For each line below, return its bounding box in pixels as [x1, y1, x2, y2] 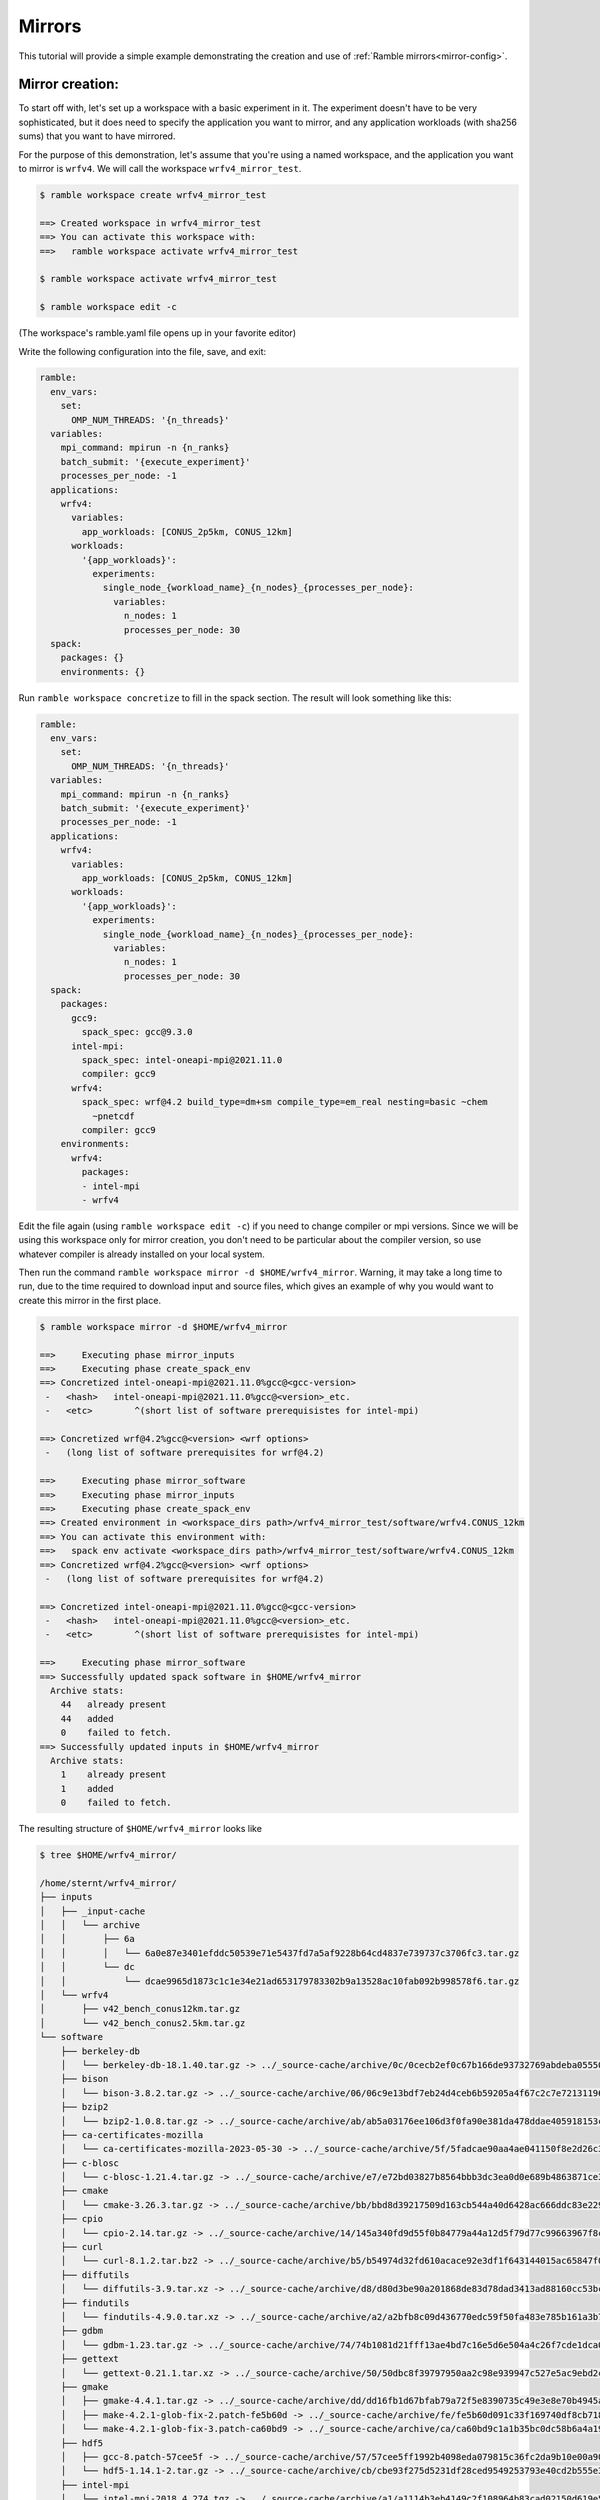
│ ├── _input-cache [39, 1905, 146, 1917]
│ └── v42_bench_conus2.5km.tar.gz [39, 2017, 246, 2029]
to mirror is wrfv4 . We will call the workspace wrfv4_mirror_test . [18, 163, 302, 175]
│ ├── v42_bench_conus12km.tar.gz [39, 2003, 240, 2015]
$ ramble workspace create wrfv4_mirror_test [39, 190, 267, 200]
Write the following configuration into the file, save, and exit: [18, 345, 267, 357]
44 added [60, 1713, 114, 1724]
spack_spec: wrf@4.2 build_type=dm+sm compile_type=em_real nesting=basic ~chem [81, 1096, 489, 1108]
